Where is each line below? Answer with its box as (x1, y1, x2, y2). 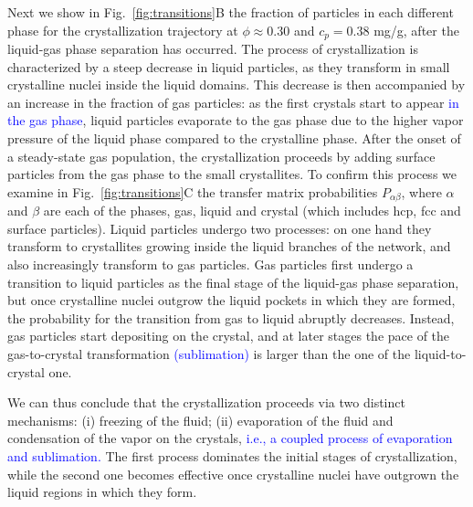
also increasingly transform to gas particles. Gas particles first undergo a (7, 255, 414, 274)
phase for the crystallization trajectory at (7, 20, 238, 39)
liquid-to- (414, 344, 467, 363)
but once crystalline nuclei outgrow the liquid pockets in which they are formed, (7, 290, 456, 310)
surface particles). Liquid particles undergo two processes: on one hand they (7, 218, 432, 238)
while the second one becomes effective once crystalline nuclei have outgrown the (7, 464, 459, 483)
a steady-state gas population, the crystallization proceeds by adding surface (7, 146, 436, 165)
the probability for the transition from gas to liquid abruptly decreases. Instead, (7, 308, 455, 327)
